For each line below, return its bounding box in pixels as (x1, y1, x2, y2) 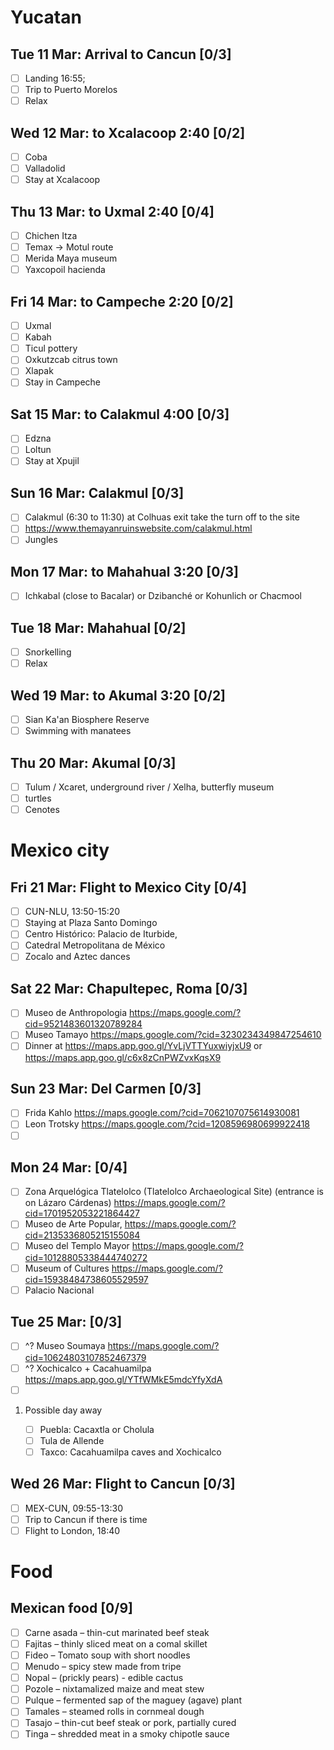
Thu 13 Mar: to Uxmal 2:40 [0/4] (10, 203, 215, 220)
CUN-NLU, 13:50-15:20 (24, 906, 121, 918)
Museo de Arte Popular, (24, 1218, 123, 1230)
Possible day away (24, 1404, 103, 1416)
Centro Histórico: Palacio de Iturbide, (24, 928, 178, 940)
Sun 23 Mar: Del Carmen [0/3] (10, 1080, 202, 1097)
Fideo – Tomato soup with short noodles (24, 1649, 191, 1661)
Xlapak (24, 365, 54, 377)
